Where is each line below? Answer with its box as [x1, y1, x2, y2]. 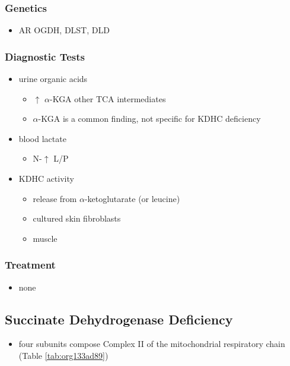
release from [33, 192, 77, 204]
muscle [33, 232, 58, 244]
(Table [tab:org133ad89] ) [18, 349, 109, 361]
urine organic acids [18, 72, 88, 85]
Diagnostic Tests [5, 49, 85, 64]
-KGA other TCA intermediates [49, 92, 166, 105]
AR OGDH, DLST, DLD [18, 24, 110, 36]
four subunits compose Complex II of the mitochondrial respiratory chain [18, 337, 285, 350]
